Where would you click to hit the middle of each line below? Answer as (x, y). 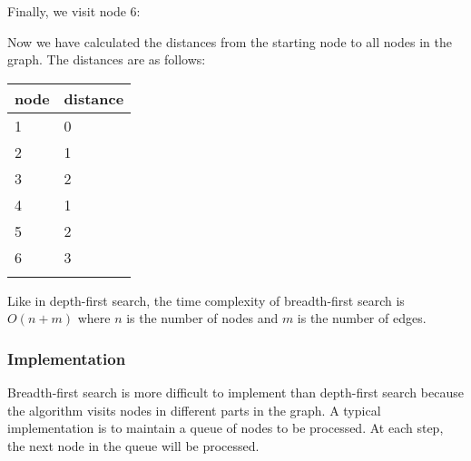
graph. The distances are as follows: (107, 59)
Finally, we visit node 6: (74, 11)
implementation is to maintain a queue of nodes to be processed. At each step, (226, 428)
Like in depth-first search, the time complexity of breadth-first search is (206, 300)
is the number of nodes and (202, 318)
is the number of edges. (362, 318)
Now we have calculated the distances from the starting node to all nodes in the (230, 41)
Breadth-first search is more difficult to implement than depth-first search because (235, 392)
